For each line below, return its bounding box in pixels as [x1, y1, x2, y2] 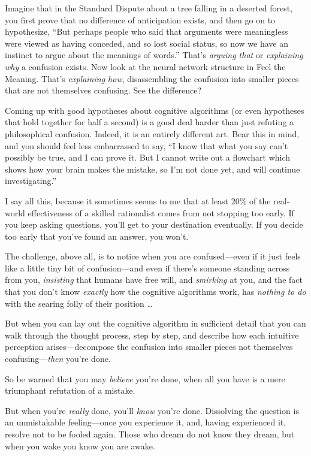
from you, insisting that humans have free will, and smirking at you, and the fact [5, 273, 303, 286]
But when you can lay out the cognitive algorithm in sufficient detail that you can [5, 317, 306, 330]
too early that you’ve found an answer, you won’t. [5, 229, 189, 242]
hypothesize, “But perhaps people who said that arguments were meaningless [5, 25, 288, 38]
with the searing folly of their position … [5, 297, 153, 309]
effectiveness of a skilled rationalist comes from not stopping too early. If [28, 206, 294, 219]
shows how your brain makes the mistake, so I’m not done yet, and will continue [5, 162, 300, 175]
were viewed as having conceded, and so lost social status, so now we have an [5, 37, 288, 49]
